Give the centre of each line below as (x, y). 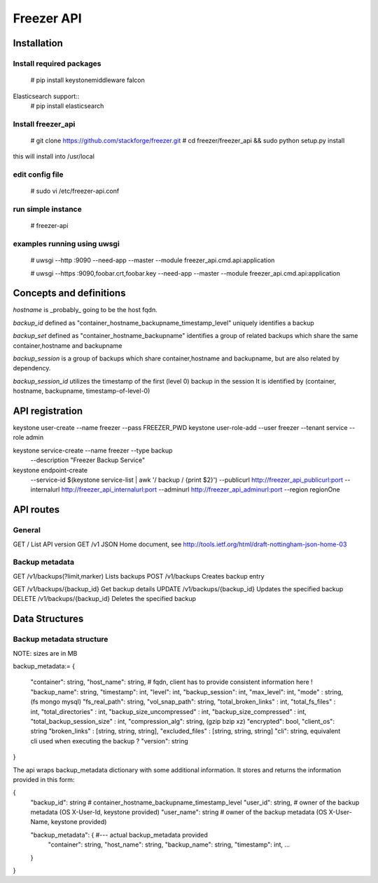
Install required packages (57, 63)
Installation (38, 43)
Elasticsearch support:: (46, 96)
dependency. (32, 368)
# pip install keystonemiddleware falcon (87, 80)
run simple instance (47, 209)
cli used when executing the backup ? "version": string (109, 741)
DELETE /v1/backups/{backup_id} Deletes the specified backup (104, 599)
